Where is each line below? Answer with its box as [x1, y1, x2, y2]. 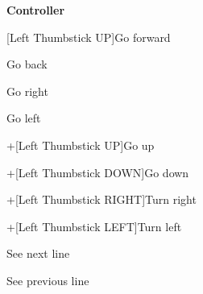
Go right [6, 82, 48, 99]
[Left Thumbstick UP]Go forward [6, 28, 171, 45]
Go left [6, 110, 41, 126]
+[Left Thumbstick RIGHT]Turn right [6, 191, 197, 208]
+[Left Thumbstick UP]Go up [6, 136, 155, 153]
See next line [6, 245, 70, 262]
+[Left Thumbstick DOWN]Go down [6, 164, 189, 180]
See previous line [6, 271, 89, 288]
